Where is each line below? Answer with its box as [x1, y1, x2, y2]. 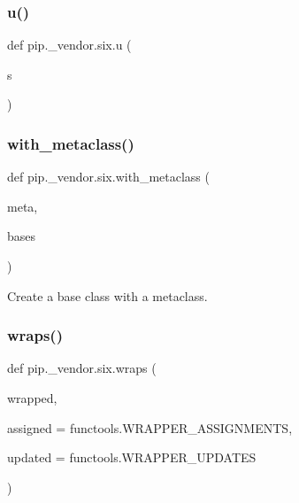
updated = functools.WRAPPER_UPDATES [7, 448, 257, 467]
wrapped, [7, 389, 57, 406]
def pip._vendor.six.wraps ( [7, 359, 157, 377]
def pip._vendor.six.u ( [7, 35, 132, 54]
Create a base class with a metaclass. [7, 286, 208, 305]
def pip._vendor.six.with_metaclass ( [7, 167, 210, 186]
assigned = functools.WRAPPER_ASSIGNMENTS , [7, 418, 293, 437]
